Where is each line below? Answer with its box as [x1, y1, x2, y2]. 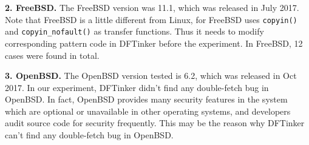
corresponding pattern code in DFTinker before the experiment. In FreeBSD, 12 [5, 36, 303, 49]
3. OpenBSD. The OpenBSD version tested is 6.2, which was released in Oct [5, 69, 297, 82]
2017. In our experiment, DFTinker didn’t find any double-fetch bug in [5, 81, 269, 93]
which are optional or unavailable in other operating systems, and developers [5, 104, 291, 117]
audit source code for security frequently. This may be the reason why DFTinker [5, 116, 305, 129]
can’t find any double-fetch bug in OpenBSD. [5, 129, 174, 141]
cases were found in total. [5, 49, 100, 61]
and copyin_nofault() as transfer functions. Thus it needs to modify [5, 25, 264, 38]
